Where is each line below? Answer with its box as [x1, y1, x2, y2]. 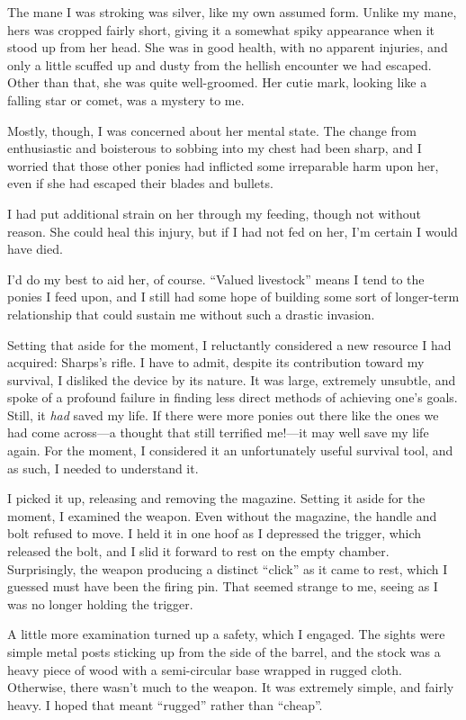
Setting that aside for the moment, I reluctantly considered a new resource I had [7, 335, 452, 354]
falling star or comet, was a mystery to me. [7, 90, 245, 109]
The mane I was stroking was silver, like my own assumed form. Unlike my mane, [7, 3, 457, 21]
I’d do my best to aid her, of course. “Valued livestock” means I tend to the [7, 269, 425, 288]
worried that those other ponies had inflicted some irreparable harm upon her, [7, 156, 439, 175]
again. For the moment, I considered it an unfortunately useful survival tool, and [7, 441, 453, 460]
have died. [7, 239, 63, 258]
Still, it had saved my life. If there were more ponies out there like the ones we [7, 405, 439, 424]
